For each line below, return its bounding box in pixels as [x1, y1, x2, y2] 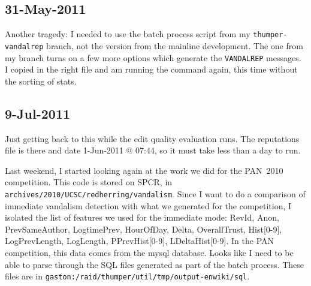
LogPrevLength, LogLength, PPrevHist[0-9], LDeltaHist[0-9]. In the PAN [5, 234, 274, 247]
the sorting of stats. [5, 74, 77, 87]
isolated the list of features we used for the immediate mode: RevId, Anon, [5, 211, 279, 224]
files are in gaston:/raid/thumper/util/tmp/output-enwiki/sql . [5, 270, 250, 282]
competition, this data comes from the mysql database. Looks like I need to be [5, 246, 294, 258]
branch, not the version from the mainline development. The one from [46, 39, 303, 52]
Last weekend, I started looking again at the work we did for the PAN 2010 [5, 164, 283, 176]
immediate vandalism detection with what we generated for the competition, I [5, 199, 292, 212]
